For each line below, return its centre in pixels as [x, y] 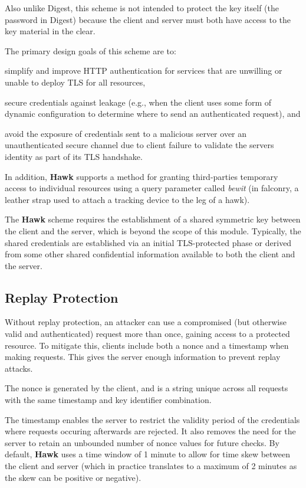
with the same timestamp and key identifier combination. [108, 400]
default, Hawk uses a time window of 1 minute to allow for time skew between [148, 454]
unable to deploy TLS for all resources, [75, 82]
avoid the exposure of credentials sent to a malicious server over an [126, 133]
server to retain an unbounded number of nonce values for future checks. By [142, 442]
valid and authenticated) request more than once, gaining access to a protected [147, 334]
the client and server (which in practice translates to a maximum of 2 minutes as [151, 466]
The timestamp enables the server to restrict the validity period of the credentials [152, 419]
